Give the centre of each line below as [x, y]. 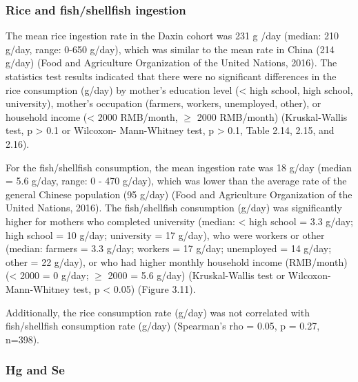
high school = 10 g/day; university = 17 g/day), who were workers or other [165, 235]
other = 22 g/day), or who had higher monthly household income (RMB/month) [177, 261]
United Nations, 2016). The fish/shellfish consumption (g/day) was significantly [174, 208]
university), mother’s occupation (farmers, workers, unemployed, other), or [163, 103]
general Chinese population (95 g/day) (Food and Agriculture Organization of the [179, 194]
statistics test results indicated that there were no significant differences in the [171, 76]
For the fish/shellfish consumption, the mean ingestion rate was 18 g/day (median [179, 167]
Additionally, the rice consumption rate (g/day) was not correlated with [158, 312]
